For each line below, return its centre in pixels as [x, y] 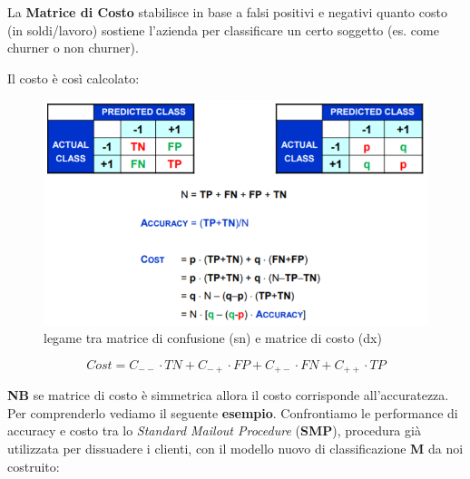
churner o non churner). [73, 48]
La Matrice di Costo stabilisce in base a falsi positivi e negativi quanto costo [227, 12]
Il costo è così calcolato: [73, 78]
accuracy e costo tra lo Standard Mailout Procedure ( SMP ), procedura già [214, 430]
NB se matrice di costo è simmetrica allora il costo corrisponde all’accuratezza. [228, 395]
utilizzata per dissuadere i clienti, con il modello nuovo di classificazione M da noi [235, 448]
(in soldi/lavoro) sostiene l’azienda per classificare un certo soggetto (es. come [223, 29]
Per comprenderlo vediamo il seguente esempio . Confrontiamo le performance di [233, 412]
